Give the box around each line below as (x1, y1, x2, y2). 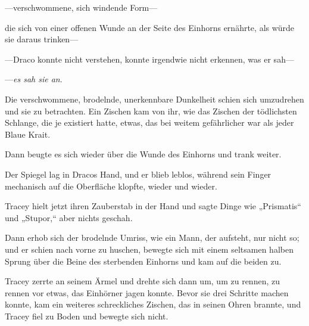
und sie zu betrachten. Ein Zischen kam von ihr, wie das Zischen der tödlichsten (5, 104, 297, 117)
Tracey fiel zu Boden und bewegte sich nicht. (5, 309, 168, 322)
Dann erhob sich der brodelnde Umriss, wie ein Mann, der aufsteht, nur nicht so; (5, 231, 299, 244)
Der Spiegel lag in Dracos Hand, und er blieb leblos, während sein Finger (5, 167, 271, 180)
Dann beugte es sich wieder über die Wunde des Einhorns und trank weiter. (5, 148, 282, 160)
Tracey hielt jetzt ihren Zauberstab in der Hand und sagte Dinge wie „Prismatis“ (5, 200, 301, 212)
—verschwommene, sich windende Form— (5, 1, 158, 13)
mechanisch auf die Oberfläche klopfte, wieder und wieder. (5, 179, 217, 192)
